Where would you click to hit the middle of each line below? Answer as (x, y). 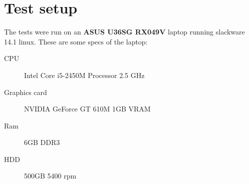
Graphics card (26, 92)
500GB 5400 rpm (50, 176)
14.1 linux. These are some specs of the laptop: (76, 41)
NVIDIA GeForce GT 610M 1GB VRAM (87, 109)
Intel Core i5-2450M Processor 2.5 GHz (84, 75)
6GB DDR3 (42, 142)
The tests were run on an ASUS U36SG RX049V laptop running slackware (124, 32)
